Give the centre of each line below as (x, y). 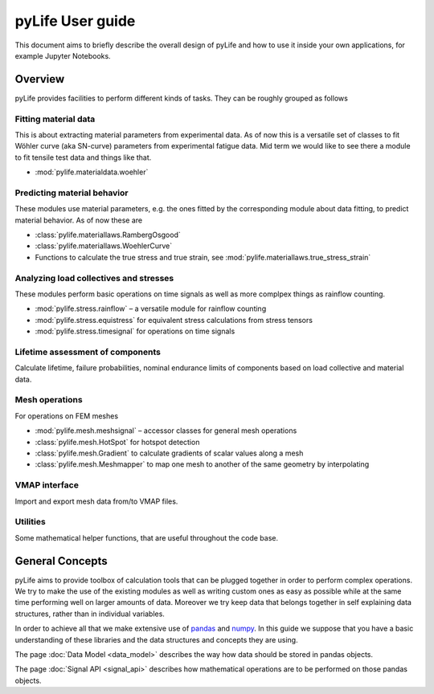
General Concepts (61, 561)
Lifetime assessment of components (88, 352)
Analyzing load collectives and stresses (94, 278)
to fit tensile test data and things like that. (83, 157)
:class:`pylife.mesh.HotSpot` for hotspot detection (117, 442)
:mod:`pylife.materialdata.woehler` (92, 172)
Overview (40, 79)
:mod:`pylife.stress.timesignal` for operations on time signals (135, 331)
